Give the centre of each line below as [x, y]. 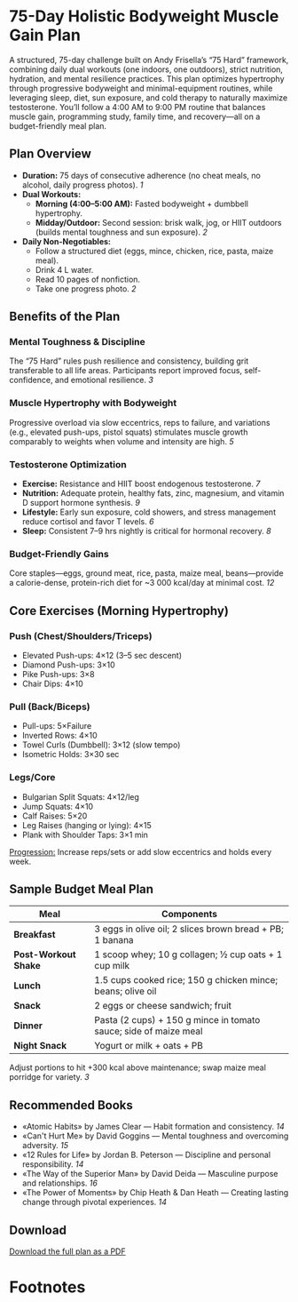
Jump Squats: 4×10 [58, 806]
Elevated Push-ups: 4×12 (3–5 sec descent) [102, 656]
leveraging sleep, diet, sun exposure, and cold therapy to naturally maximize [149, 97]
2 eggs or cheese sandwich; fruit [163, 1006]
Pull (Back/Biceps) [50, 707]
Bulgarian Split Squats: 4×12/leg [81, 796]
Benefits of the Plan [65, 317]
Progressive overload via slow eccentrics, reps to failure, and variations [140, 422]
